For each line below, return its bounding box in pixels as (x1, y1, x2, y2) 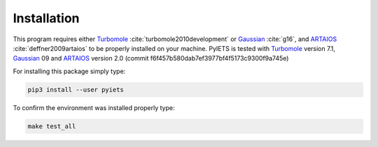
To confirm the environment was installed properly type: (13, 103, 175, 111)
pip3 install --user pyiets (27, 86, 124, 93)
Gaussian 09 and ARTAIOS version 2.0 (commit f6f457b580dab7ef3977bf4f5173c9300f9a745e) (13, 54, 289, 63)
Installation (13, 10, 80, 26)
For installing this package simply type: (13, 67, 126, 75)
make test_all (27, 122, 76, 130)
